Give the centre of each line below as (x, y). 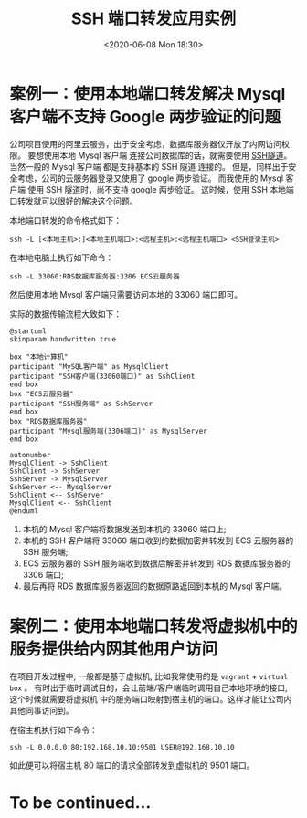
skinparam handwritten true (63, 339)
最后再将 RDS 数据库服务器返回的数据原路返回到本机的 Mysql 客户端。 (155, 586)
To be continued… (80, 802)
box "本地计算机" (39, 357)
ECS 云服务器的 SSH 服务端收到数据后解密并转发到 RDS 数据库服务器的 (156, 563)
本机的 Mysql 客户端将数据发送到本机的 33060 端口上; (124, 529)
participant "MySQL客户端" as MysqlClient (90, 366)
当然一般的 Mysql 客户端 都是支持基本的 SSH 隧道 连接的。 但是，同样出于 (149, 166)
